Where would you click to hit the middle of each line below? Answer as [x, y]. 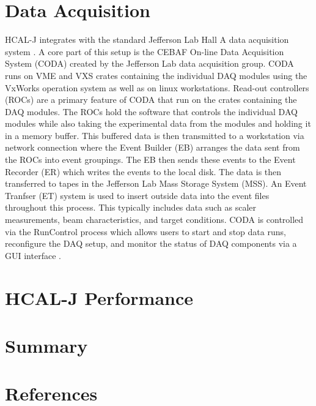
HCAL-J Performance [99, 297]
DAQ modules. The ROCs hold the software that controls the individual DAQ [151, 111]
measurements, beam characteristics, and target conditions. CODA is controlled [154, 220]
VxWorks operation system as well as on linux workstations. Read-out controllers [157, 87]
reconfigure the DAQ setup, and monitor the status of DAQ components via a [151, 243]
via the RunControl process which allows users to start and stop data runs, [145, 231]
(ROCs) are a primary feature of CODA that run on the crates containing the [151, 100]
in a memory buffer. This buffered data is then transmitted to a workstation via [155, 135]
